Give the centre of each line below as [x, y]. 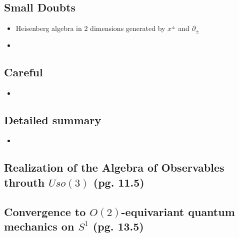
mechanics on [39, 226]
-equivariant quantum [178, 211]
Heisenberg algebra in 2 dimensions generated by [90, 28]
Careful [23, 72]
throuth [24, 182]
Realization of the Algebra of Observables [114, 167]
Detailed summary [53, 119]
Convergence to [45, 211]
